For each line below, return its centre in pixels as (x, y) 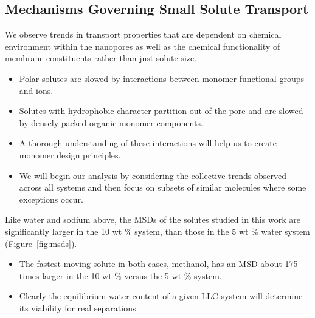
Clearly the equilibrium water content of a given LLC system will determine (161, 296)
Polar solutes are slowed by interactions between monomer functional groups (161, 78)
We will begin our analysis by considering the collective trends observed (153, 175)
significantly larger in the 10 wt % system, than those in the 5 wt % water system (157, 231)
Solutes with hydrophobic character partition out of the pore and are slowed (161, 111)
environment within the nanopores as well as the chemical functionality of (143, 46)
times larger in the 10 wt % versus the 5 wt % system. (120, 275)
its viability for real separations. (79, 307)
